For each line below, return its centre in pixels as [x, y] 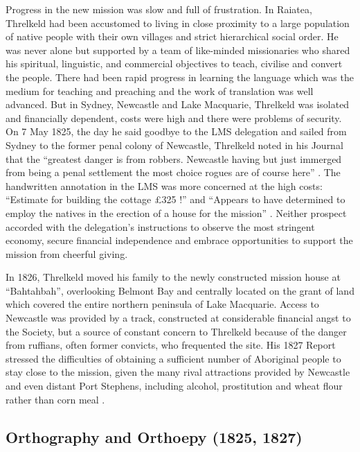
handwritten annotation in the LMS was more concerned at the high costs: [164, 185]
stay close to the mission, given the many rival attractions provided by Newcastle [178, 372]
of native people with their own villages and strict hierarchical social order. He [172, 36]
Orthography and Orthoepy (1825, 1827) [154, 436]
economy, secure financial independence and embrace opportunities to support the [179, 240]
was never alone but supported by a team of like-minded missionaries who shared [178, 50]
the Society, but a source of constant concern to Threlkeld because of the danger [176, 331]
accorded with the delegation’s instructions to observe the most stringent [160, 226]
